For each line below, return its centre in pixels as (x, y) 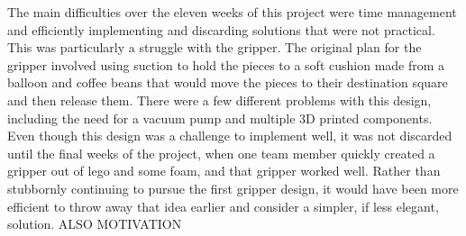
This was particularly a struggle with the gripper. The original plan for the (215, 47)
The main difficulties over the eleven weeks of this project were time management (232, 12)
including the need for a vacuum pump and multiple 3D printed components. (220, 118)
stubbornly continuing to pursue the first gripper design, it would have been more (233, 188)
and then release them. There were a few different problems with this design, (219, 100)
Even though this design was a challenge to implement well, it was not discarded (230, 136)
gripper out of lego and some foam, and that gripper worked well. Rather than (224, 171)
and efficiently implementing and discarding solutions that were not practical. (221, 29)
